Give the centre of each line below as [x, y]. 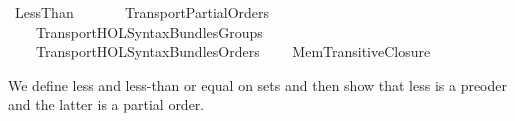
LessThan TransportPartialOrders [142, 12]
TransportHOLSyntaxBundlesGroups [149, 31]
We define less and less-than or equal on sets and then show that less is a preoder [257, 84]
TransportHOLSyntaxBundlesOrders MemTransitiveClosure [233, 51]
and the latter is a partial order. [106, 104]
